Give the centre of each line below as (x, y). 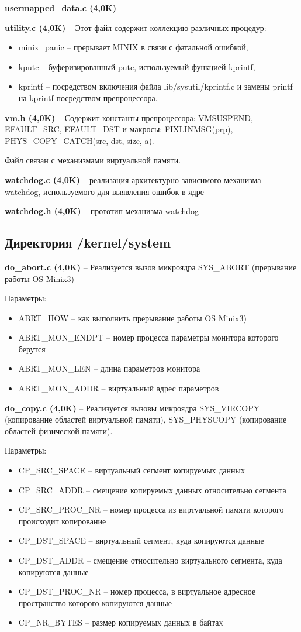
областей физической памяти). (59, 430)
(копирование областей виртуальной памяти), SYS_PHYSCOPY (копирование (146, 419)
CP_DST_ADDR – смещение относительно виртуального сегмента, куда (150, 560)
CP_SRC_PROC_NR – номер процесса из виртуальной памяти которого (151, 509)
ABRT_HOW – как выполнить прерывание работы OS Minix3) (132, 317)
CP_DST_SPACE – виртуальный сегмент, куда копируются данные (141, 540)
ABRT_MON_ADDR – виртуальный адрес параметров (119, 388)
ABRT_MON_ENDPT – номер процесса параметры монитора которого (148, 337)
